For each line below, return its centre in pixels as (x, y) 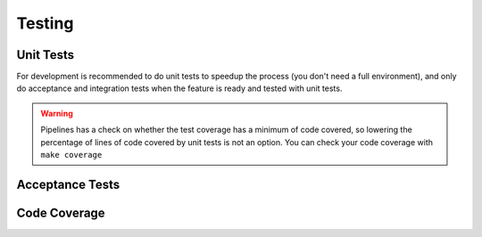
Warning (57, 113)
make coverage (71, 155)
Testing (45, 23)
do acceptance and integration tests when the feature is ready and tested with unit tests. (179, 88)
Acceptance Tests (68, 184)
